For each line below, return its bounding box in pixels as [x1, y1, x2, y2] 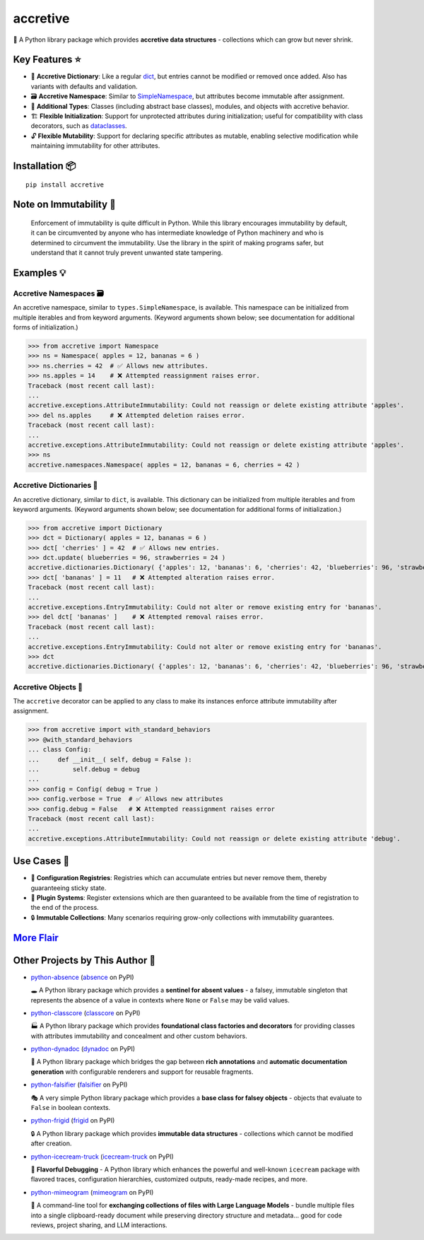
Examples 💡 [13, 267, 66, 279]
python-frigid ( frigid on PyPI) [30, 1116, 115, 1125]
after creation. [30, 1139, 72, 1148]
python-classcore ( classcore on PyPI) [30, 1008, 141, 1017]
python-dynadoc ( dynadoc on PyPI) [30, 1045, 136, 1053]
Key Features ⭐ [13, 54, 81, 66]
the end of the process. [30, 903, 99, 912]
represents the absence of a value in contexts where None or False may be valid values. [30, 995, 290, 1004]
